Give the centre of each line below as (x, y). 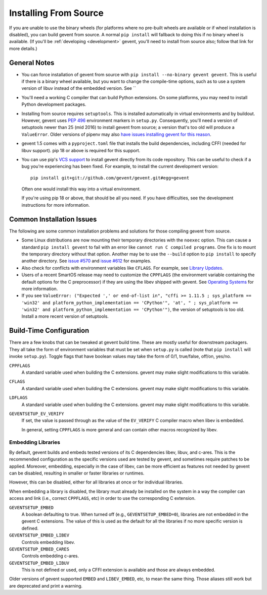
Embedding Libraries (35, 442)
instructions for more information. (56, 205)
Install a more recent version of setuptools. (65, 316)
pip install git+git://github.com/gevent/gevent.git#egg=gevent (110, 178)
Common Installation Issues (53, 219)
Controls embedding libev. (48, 542)
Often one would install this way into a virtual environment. (81, 189)
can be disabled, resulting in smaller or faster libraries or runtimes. (77, 473)
